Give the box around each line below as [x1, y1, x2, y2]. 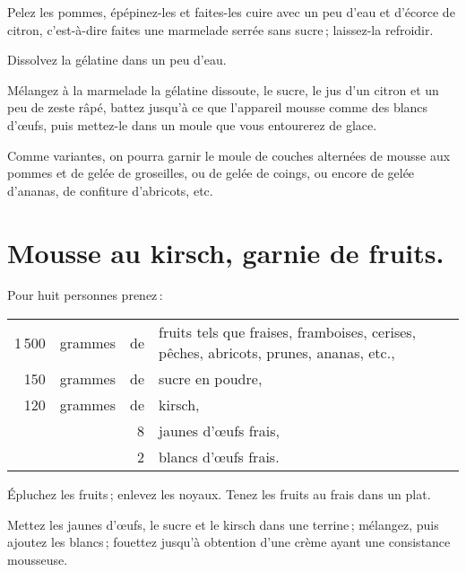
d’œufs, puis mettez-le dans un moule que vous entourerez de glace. [7, 115, 377, 134]
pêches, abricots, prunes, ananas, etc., [159, 342, 395, 364]
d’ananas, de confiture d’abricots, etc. [7, 180, 213, 199]
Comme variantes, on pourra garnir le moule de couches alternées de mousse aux [7, 145, 451, 164]
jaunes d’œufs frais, [159, 420, 280, 442]
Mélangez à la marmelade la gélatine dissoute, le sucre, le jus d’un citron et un [7, 80, 439, 99]
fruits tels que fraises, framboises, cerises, [159, 321, 417, 343]
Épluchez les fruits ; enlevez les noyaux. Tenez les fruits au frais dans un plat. [7, 485, 431, 504]
